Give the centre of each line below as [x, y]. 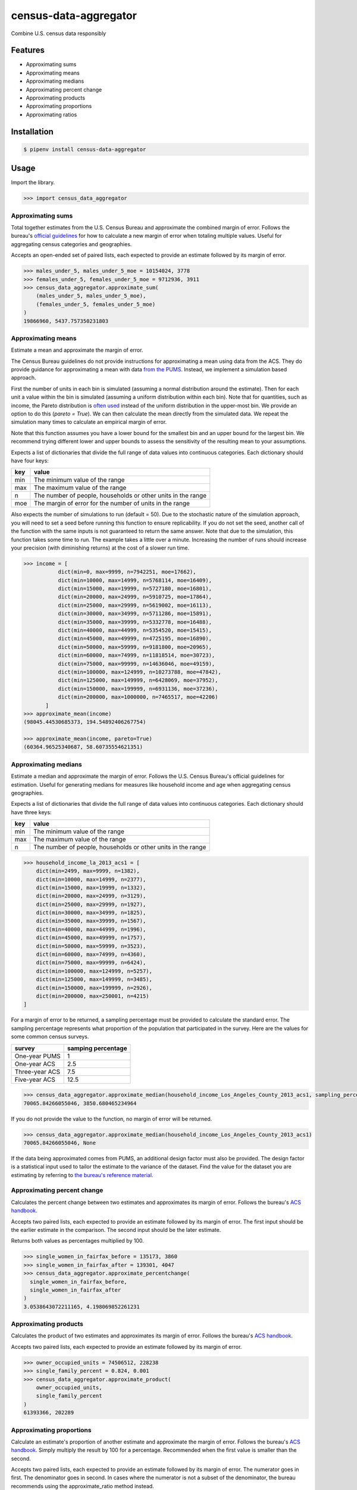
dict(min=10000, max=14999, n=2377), [91, 879]
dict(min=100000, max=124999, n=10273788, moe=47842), [140, 672]
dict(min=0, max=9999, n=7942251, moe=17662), [127, 572]
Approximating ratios [51, 114]
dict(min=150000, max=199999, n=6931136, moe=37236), [138, 689]
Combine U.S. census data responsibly [59, 33]
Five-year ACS [35, 1079]
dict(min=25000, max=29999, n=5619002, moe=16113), [135, 605]
